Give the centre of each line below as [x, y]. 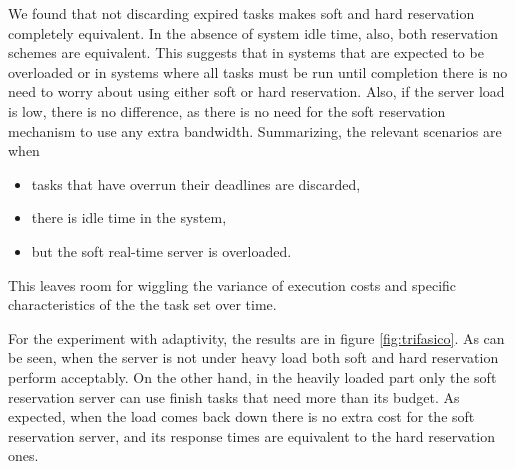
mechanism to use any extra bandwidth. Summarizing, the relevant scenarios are [255, 130]
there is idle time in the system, [129, 217]
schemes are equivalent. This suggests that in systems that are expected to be [246, 52]
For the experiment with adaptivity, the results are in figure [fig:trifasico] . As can [256, 337]
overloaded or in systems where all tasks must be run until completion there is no [258, 71]
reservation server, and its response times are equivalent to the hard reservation [251, 435]
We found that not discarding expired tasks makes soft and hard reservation [241, 13]
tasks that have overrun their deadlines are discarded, [196, 183]
